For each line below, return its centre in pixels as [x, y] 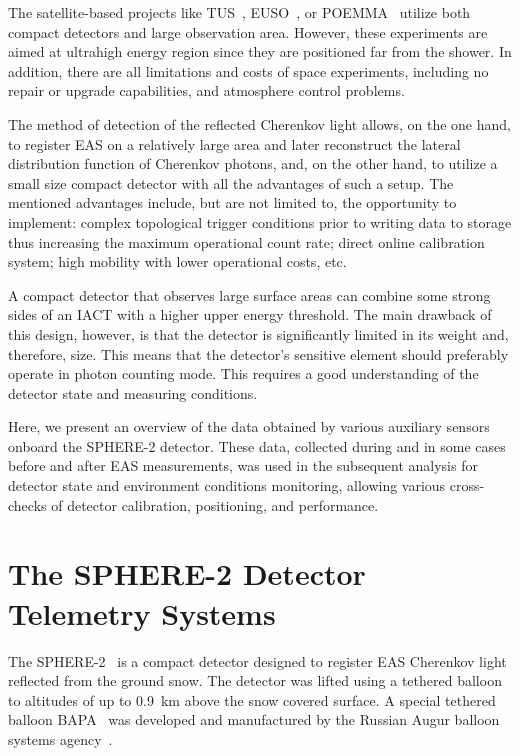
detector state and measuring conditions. [133, 392]
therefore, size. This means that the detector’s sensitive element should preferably [258, 353]
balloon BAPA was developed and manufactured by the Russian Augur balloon [254, 719]
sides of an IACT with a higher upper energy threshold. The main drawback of [250, 314]
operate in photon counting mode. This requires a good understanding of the [243, 373]
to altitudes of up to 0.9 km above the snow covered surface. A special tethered [252, 699]
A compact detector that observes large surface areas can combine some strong [249, 294]
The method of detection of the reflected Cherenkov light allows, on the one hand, [259, 123]
